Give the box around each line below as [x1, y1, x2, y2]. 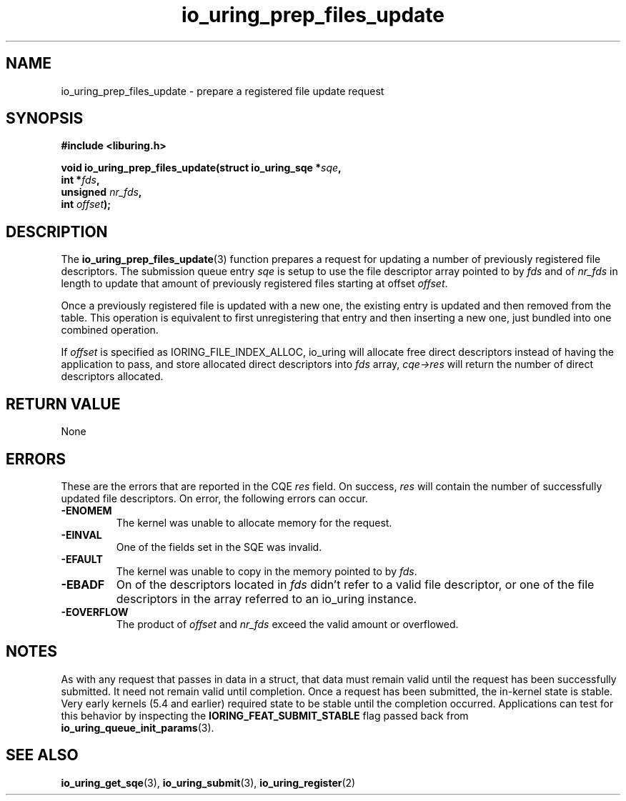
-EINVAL [61, 528, 102, 541]
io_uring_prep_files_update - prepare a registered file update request [61, 84, 384, 97]
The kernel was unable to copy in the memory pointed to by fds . [116, 564, 417, 577]
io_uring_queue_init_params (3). [61, 721, 214, 734]
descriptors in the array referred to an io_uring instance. [116, 591, 417, 606]
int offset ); [61, 198, 111, 211]
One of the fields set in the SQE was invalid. [116, 540, 322, 553]
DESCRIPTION [6, 222, 108, 241]
